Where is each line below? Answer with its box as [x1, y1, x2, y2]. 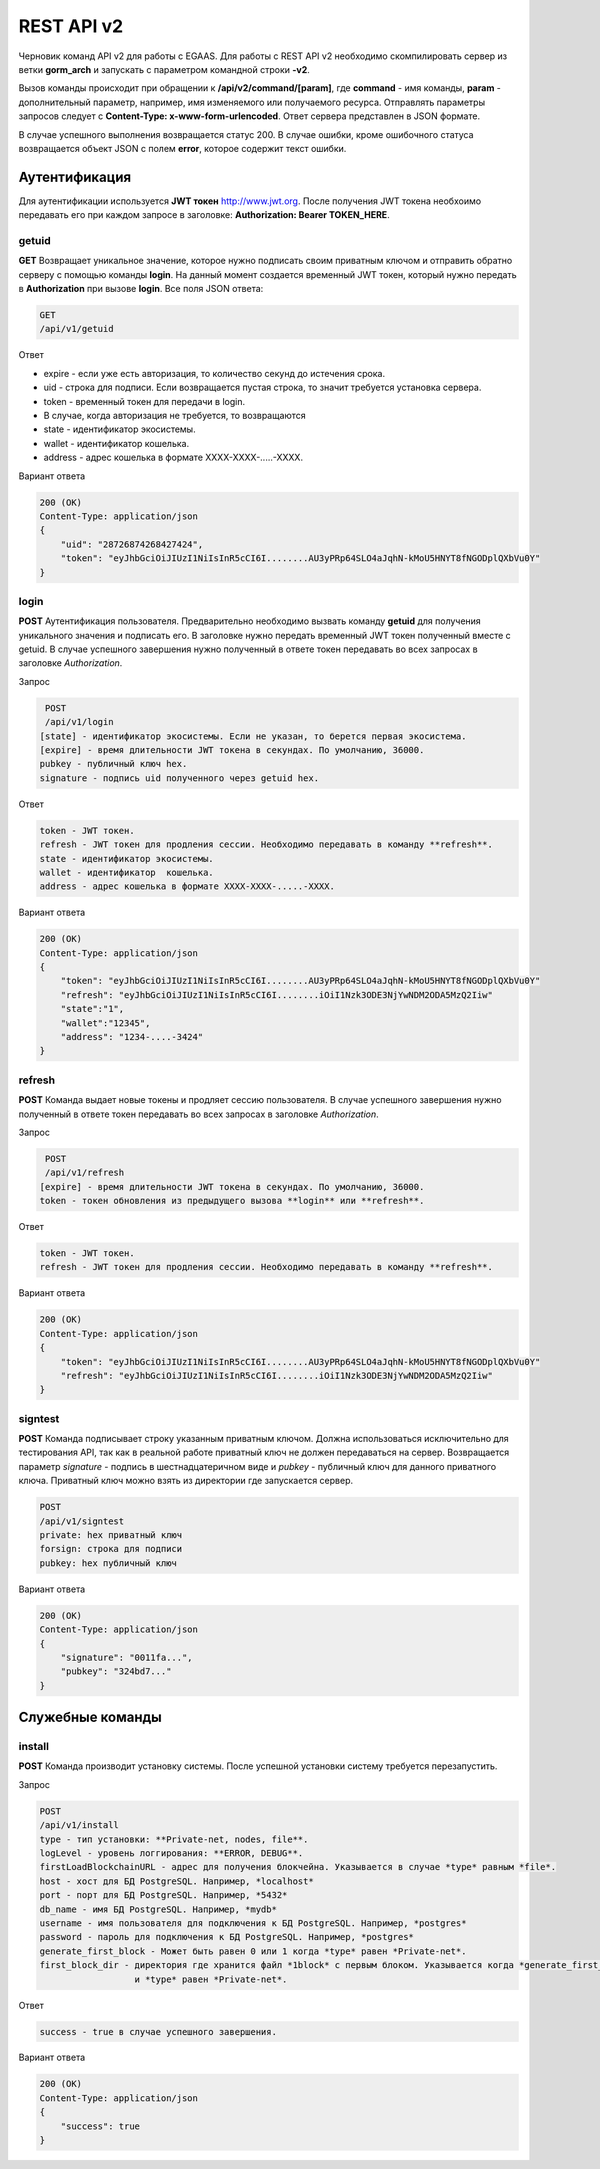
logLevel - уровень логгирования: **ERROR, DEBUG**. [39, 1848, 304, 1859]
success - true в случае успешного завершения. [39, 2026, 277, 2037]
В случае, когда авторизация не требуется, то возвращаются [43, 410, 306, 422]
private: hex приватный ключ [39, 1530, 183, 1541]
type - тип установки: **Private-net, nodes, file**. [39, 1833, 309, 1845]
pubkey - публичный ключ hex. [39, 758, 188, 770]
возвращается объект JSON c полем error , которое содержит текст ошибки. [18, 142, 347, 154]
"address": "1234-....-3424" [60, 1031, 204, 1042]
